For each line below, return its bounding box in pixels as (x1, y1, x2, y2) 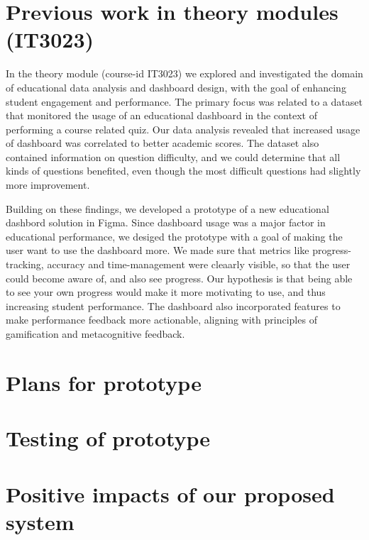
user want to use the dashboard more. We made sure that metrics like (6, 243, 309, 258)
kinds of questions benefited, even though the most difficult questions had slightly (6, 163, 361, 178)
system (6, 507, 75, 536)
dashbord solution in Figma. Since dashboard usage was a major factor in (6, 215, 326, 230)
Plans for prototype (6, 368, 202, 397)
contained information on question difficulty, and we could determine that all (6, 149, 341, 164)
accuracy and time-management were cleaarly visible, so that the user (47, 257, 351, 272)
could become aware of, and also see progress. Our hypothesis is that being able (6, 270, 353, 285)
